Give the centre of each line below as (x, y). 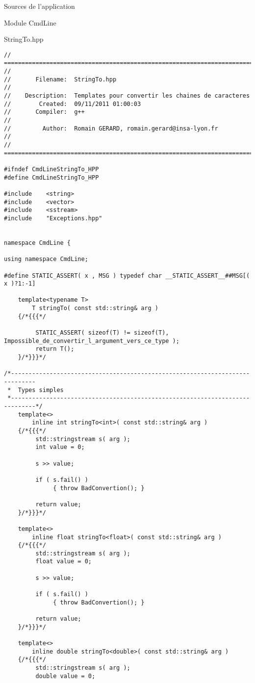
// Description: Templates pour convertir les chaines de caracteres (127, 96)
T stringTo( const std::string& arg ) (95, 308)
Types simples (41, 390)
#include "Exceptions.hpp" (53, 218)
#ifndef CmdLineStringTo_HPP (51, 169)
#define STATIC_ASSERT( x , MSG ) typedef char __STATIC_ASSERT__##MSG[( (127, 276)
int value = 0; (60, 447)
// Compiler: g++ (44, 112)
